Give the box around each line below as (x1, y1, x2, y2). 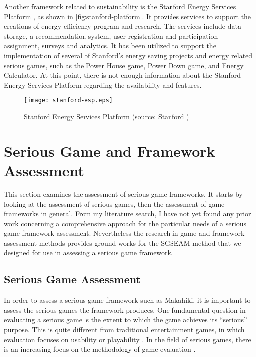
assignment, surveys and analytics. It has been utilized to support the (4, 40, 216, 51)
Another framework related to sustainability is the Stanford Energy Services (4, 1, 236, 11)
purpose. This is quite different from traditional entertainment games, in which (4, 324, 245, 335)
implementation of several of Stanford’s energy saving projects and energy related (4, 50, 253, 60)
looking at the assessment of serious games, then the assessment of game (4, 198, 225, 209)
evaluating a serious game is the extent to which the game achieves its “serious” (4, 314, 247, 325)
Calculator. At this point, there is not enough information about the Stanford (4, 70, 241, 80)
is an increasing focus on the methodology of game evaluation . (4, 344, 196, 354)
